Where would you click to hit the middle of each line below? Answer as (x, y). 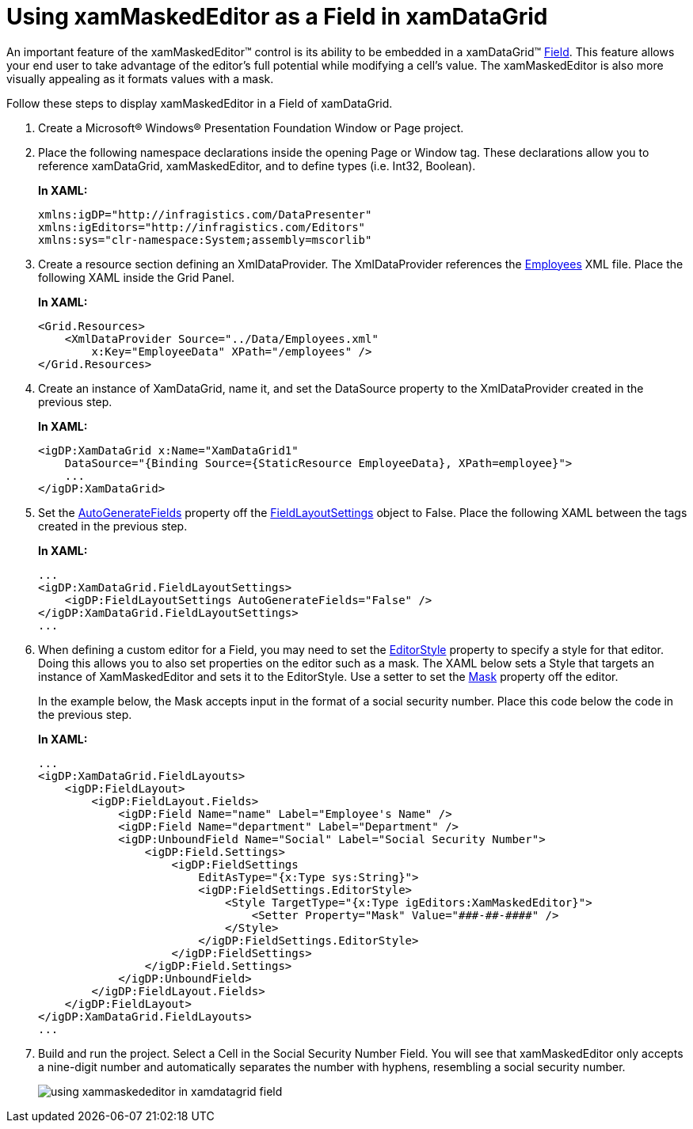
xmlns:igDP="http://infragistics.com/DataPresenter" (205, 214)
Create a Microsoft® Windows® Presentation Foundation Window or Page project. (251, 127)
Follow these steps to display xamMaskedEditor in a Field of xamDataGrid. (200, 103)
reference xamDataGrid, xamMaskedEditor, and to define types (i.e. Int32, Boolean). (257, 165)
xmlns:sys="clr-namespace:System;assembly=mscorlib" (205, 239)
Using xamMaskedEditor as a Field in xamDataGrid (277, 17)
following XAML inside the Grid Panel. (136, 277)
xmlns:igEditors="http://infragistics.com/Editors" (202, 227)
